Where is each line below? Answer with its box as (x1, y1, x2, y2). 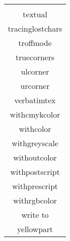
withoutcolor (13, 152, 57, 163)
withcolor (19, 123, 51, 134)
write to (21, 209, 49, 220)
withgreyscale (12, 137, 58, 149)
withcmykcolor (10, 109, 60, 120)
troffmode (18, 37, 52, 48)
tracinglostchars (8, 23, 63, 34)
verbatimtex (14, 94, 56, 106)
